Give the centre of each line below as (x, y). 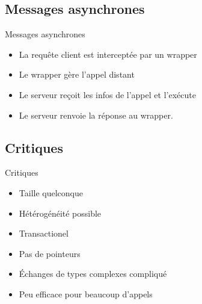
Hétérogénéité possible (60, 213)
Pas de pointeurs (50, 253)
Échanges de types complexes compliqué (93, 274)
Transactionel (44, 233)
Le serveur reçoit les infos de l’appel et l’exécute (107, 94)
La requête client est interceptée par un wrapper (108, 54)
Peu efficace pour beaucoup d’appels (86, 293)
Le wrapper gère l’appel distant (77, 74)
